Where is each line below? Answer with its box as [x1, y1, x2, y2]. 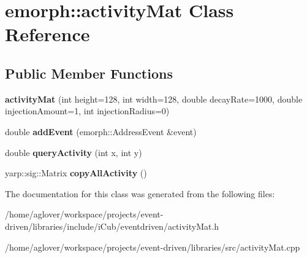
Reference [5, 21, 90, 47]
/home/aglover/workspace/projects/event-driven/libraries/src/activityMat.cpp [5, 240, 300, 253]
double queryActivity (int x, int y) [5, 146, 142, 158]
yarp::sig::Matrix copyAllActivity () [5, 166, 147, 179]
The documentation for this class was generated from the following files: [5, 187, 275, 200]
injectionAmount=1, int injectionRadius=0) [5, 104, 170, 117]
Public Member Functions [5, 63, 173, 82]
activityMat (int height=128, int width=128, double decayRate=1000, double [5, 92, 303, 105]
